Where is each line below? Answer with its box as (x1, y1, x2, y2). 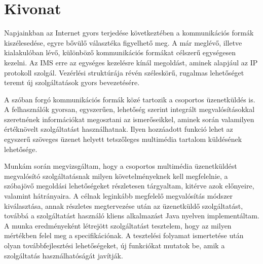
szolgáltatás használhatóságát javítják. (4, 250, 123, 260)
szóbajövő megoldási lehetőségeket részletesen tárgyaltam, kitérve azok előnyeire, (4, 180, 254, 191)
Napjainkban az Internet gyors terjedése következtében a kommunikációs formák (4, 27, 254, 38)
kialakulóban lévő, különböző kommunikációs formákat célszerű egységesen (4, 47, 236, 58)
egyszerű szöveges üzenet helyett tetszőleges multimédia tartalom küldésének (4, 134, 242, 144)
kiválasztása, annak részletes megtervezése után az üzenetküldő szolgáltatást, (4, 200, 243, 211)
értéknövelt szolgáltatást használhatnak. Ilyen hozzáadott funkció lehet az (4, 124, 233, 134)
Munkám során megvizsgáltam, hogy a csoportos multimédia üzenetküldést (4, 161, 237, 171)
